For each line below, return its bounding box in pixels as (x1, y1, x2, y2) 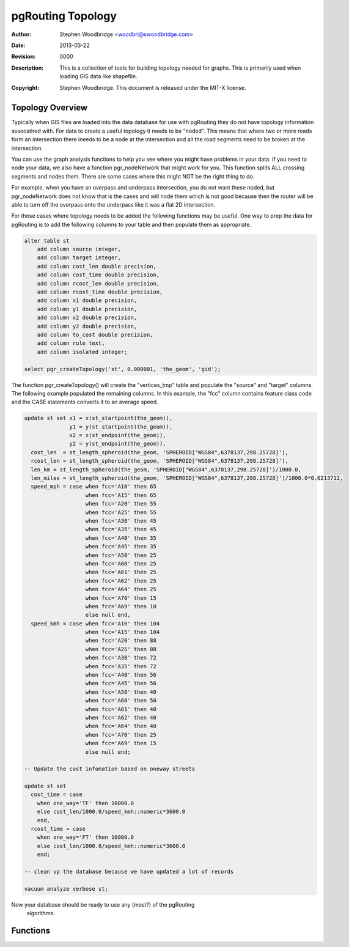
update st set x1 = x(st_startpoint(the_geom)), (24, 415, 173, 422)
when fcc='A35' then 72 (85, 663, 157, 669)
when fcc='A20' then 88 (85, 637, 157, 644)
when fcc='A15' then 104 (85, 628, 160, 636)
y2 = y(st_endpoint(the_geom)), (69, 440, 166, 448)
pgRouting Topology (11, 9, 117, 23)
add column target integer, (37, 254, 122, 261)
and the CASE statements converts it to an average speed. (11, 398, 158, 406)
